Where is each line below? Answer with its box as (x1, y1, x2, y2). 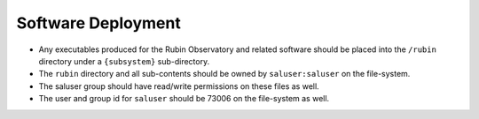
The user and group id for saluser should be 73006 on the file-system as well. (38, 93, 330, 104)
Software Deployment (16, 13, 181, 33)
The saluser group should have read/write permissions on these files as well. (38, 80, 319, 92)
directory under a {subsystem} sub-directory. (38, 56, 210, 66)
